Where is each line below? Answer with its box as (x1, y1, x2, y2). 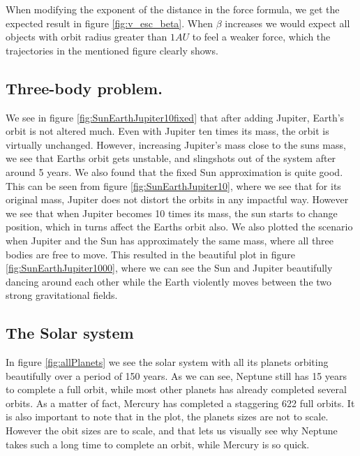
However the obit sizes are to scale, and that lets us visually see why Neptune (6, 423, 338, 438)
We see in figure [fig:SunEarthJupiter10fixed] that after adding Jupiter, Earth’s (6, 110, 345, 124)
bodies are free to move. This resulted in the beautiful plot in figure (6, 247, 295, 261)
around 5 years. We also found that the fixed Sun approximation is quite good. (6, 164, 343, 179)
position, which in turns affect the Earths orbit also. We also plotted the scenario (6, 219, 353, 234)
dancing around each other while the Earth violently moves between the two (6, 274, 332, 288)
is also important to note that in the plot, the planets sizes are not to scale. (6, 409, 329, 424)
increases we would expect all (225, 15, 350, 30)
